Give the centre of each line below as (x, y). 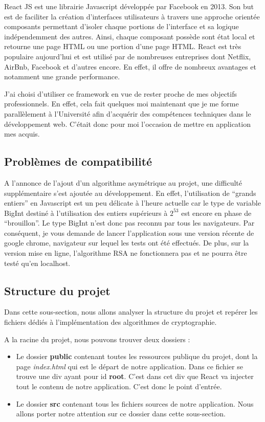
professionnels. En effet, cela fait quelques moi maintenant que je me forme (122, 104)
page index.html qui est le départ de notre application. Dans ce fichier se (129, 366)
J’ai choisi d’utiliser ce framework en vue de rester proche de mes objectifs (120, 93)
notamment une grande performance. (62, 76)
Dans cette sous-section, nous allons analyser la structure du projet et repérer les (131, 312)
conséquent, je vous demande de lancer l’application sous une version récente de (129, 232)
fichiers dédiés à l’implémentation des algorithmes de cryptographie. (111, 322)
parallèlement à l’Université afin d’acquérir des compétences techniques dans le (128, 113)
